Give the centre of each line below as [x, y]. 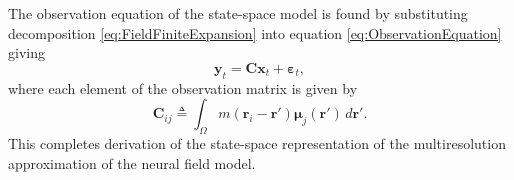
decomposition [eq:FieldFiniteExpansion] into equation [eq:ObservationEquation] [255, 32]
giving [26, 52]
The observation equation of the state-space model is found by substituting [238, 13]
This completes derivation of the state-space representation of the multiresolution [257, 142]
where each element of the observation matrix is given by [183, 87]
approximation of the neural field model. [132, 162]
